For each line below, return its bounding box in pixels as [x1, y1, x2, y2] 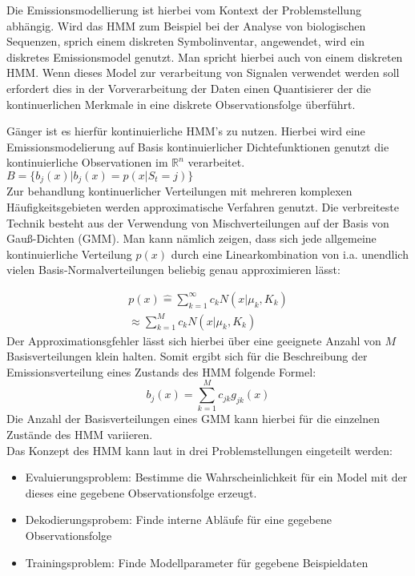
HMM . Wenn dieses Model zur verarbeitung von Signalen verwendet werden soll [6, 64, 400, 81]
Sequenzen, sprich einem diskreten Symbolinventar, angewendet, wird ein [6, 33, 365, 50]
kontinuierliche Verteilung [6, 245, 132, 262]
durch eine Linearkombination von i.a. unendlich [171, 245, 409, 262]
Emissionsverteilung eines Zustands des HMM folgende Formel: [6, 363, 316, 380]
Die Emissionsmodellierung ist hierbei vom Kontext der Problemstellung [6, 2, 361, 18]
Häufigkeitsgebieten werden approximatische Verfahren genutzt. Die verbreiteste [6, 198, 399, 215]
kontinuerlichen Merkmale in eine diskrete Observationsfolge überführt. [6, 95, 356, 112]
